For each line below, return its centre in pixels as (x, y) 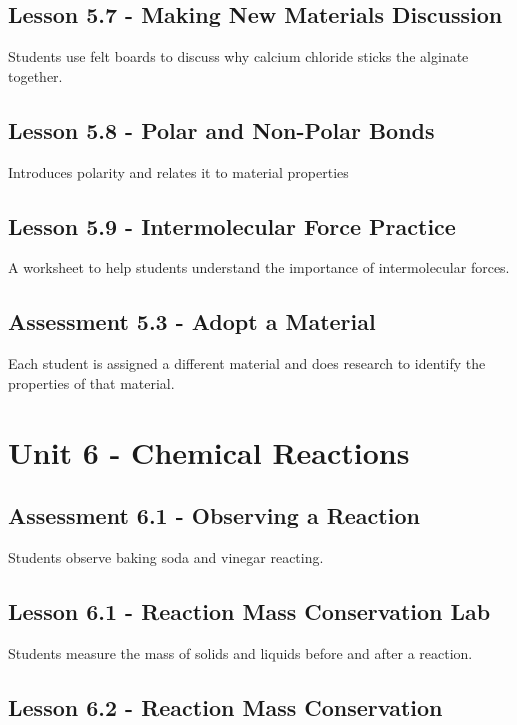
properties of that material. (91, 382)
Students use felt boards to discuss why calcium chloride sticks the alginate (238, 56)
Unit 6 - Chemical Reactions (209, 451)
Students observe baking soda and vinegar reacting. (166, 556)
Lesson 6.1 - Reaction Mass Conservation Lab (249, 610)
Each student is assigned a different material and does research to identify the (247, 363)
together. (35, 75)
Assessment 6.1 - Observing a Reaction (214, 515)
